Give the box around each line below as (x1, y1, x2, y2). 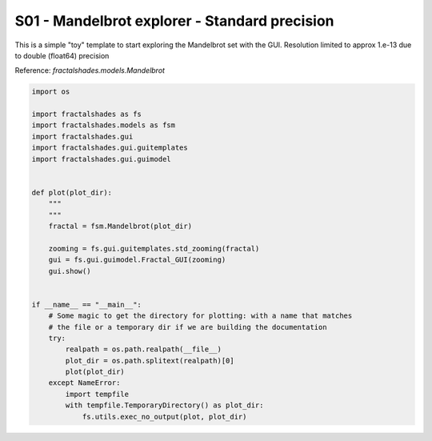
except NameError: (48, 379, 121, 387)
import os (31, 87, 70, 96)
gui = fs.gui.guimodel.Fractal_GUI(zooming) (48, 255, 226, 264)
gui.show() (48, 267, 91, 275)
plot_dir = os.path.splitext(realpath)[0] (65, 356, 235, 365)
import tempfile (65, 389, 130, 399)
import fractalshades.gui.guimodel (31, 154, 171, 163)
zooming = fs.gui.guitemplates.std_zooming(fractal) (48, 244, 260, 253)
